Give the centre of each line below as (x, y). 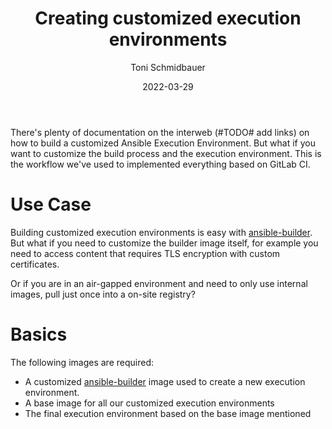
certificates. (35, 264)
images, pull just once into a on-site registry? (103, 294)
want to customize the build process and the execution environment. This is (166, 153)
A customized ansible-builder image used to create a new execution (165, 381)
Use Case (51, 204)
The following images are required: (82, 362)
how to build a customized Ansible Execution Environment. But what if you (163, 143)
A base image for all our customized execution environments (149, 403)
